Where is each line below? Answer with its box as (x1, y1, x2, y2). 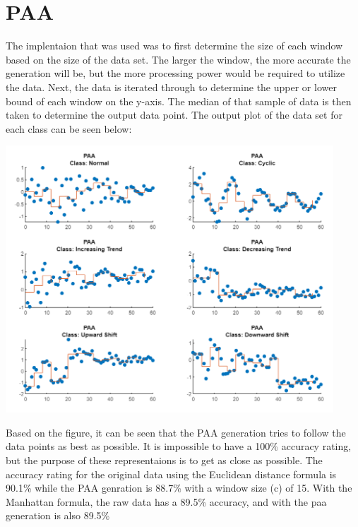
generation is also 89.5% (6, 508, 110, 523)
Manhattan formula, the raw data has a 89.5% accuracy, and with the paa (6, 494, 327, 509)
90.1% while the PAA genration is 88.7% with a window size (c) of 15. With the (6, 480, 352, 495)
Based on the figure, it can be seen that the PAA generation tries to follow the (6, 425, 346, 439)
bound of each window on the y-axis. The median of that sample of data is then (6, 93, 352, 108)
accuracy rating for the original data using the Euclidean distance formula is (6, 466, 337, 481)
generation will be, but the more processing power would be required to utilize (6, 66, 345, 81)
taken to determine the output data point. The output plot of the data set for (6, 107, 342, 122)
